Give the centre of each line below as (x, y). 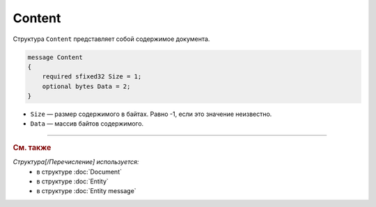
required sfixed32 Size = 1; (92, 77)
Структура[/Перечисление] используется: (76, 162)
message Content (55, 57)
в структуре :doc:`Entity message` (86, 191)
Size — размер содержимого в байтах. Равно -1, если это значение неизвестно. (151, 114)
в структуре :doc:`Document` (79, 172)
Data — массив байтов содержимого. (87, 124)
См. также (32, 147)
